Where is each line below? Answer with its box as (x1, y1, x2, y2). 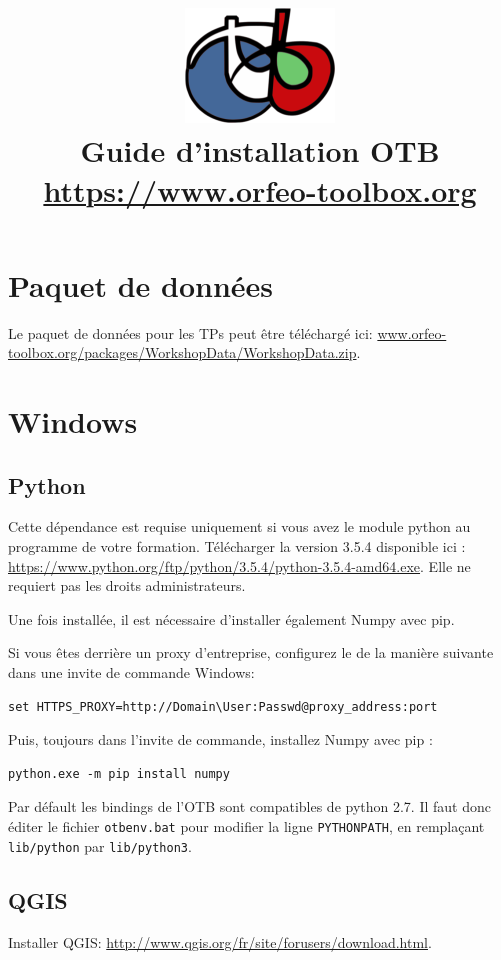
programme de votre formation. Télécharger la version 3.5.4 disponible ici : (8, 536, 466, 557)
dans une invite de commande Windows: (8, 662, 255, 683)
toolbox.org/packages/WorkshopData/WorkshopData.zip (8, 342, 357, 363)
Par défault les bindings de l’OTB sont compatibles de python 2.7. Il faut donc (8, 796, 491, 817)
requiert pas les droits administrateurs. (8, 575, 246, 596)
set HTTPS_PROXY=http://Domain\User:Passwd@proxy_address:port (8, 699, 438, 714)
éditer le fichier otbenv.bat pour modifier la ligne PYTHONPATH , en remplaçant (8, 815, 485, 836)
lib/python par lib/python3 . (8, 835, 192, 856)
